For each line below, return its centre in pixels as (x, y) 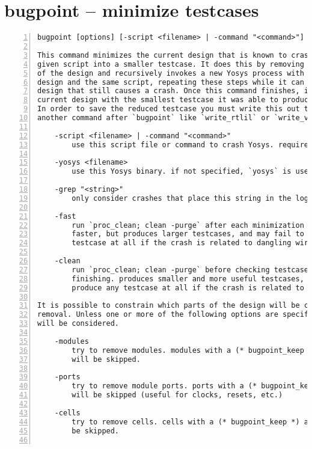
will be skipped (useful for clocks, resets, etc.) (177, 395)
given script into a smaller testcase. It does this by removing (171, 64)
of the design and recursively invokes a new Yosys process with (171, 73)
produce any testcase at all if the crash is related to (188, 288)
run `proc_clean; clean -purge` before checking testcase (190, 270)
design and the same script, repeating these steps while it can (171, 82)
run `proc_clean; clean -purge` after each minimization (188, 225)
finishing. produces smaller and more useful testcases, (188, 279)
